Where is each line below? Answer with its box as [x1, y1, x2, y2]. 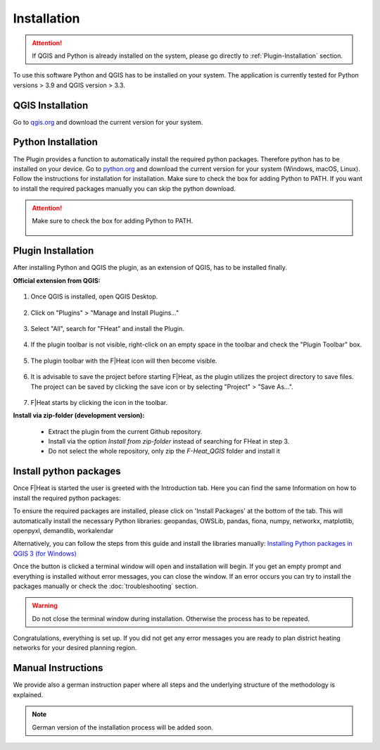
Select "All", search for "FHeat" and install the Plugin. [30, 324, 184, 332]
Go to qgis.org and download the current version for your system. [13, 118, 203, 126]
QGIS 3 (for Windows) [13, 549, 77, 558]
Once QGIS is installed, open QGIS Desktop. [30, 292, 158, 301]
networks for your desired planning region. [13, 644, 137, 652]
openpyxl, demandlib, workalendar [13, 526, 114, 535]
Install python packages [13, 465, 121, 477]
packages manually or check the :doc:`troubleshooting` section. [13, 582, 198, 590]
